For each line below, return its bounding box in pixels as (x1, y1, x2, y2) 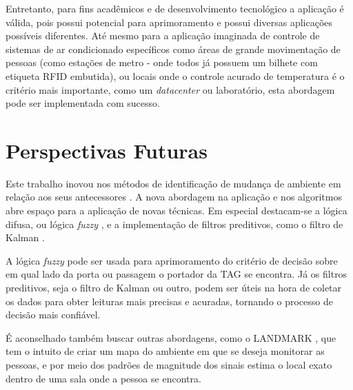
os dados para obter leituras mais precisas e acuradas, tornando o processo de (6, 294, 333, 308)
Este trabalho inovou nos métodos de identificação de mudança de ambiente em (6, 176, 341, 190)
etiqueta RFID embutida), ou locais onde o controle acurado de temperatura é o (6, 68, 345, 83)
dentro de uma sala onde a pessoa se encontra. (6, 371, 201, 385)
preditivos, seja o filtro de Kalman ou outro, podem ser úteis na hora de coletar (6, 280, 342, 295)
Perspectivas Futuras (6, 136, 208, 164)
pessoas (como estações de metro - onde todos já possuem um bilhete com (6, 55, 318, 70)
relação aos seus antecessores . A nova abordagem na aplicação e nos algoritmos (6, 189, 342, 204)
